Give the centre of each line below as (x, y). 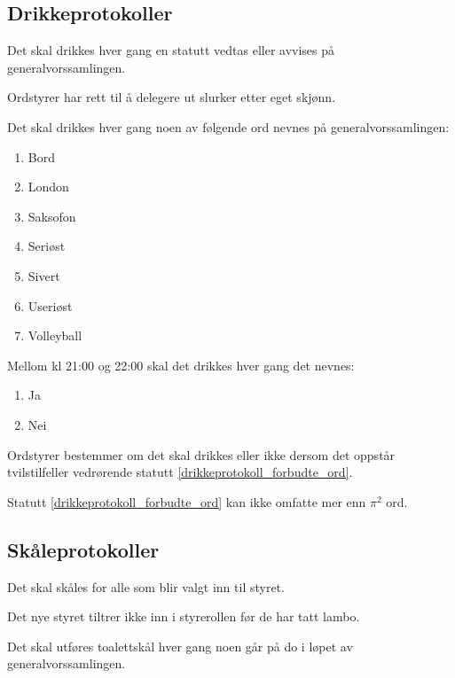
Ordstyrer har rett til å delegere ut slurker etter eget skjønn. (172, 97)
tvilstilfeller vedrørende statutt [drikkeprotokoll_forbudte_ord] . (180, 472)
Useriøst (50, 305)
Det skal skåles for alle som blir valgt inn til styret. (146, 586)
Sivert (44, 275)
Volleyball (55, 335)
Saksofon (52, 216)
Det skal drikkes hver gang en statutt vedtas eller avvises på (171, 50)
